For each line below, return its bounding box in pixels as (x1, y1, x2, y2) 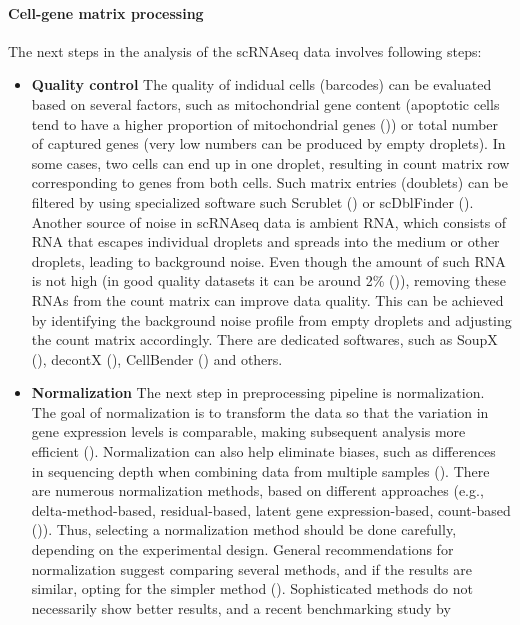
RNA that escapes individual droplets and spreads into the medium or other (31, 231, 500, 252)
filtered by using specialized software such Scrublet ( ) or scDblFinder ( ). (31, 191, 474, 212)
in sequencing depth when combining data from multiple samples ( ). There (31, 460, 490, 481)
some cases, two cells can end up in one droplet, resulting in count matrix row (31, 152, 510, 173)
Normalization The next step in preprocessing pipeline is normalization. (31, 382, 485, 403)
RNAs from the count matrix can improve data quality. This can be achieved (31, 289, 504, 310)
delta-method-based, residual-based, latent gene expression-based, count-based (31, 499, 511, 520)
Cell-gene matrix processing (8, 2, 204, 23)
